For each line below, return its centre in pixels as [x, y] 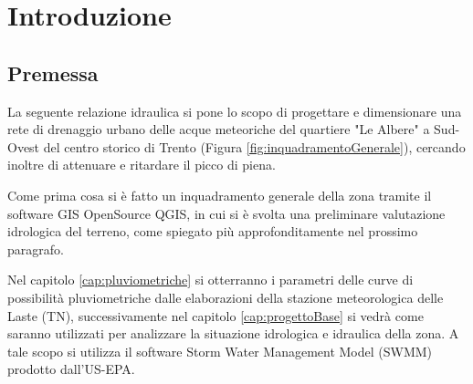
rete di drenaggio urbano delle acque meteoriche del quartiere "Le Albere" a [219, 129]
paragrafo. [36, 249]
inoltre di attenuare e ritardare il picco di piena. [142, 165]
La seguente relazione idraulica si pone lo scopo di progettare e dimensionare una [235, 111]
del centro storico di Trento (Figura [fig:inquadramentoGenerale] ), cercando [254, 146]
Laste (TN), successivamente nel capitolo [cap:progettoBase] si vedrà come [215, 315]
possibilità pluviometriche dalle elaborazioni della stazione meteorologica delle [226, 297]
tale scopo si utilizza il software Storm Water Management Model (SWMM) [220, 351]
